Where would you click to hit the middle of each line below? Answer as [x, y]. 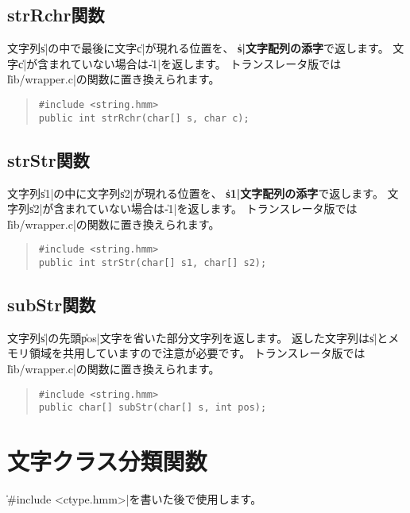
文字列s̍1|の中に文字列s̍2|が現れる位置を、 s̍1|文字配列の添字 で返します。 [195, 193]
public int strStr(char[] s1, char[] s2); [153, 262]
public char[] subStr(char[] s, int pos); [153, 408]
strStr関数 [48, 159]
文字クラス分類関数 [107, 461]
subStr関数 [52, 304]
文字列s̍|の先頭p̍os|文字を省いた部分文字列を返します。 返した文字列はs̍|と [198, 337]
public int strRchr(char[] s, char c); [144, 118]
